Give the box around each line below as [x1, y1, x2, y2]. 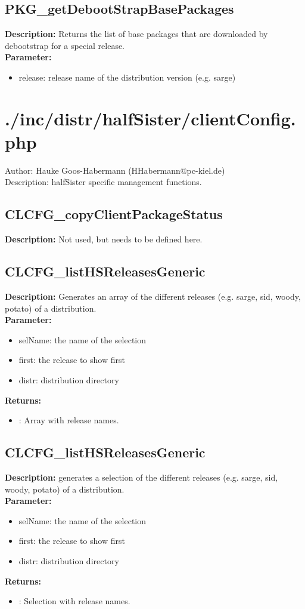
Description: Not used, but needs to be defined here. [5, 233, 203, 245]
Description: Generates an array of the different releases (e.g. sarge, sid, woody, [5, 290, 301, 303]
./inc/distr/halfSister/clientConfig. [5, 106, 296, 130]
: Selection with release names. [18, 595, 130, 607]
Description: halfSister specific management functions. [5, 176, 202, 188]
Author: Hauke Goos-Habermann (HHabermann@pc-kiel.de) [5, 164, 225, 176]
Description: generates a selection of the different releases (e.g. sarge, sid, [5, 471, 278, 484]
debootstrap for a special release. [5, 39, 125, 51]
